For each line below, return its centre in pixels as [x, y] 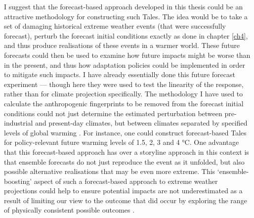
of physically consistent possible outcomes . [69, 210]
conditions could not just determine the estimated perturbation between [113, 113]
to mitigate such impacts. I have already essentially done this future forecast [120, 74]
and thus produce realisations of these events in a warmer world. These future [122, 45]
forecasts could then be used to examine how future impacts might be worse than [127, 55]
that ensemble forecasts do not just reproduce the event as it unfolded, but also [124, 161]
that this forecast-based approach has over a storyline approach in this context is [127, 152]
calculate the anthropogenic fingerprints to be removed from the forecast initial [124, 103]
